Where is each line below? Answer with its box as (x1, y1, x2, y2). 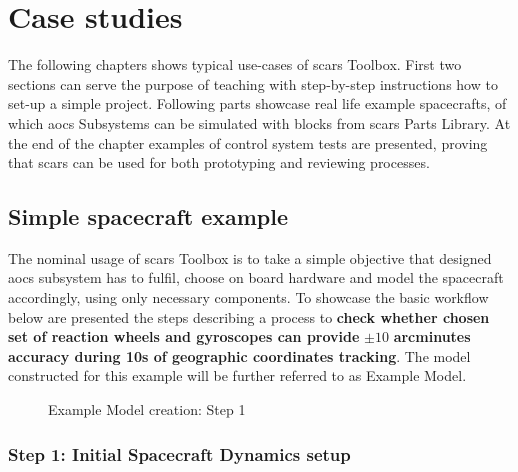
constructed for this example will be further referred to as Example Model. (8, 365, 467, 386)
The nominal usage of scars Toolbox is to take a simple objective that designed (8, 247, 492, 268)
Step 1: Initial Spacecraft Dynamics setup (8, 441, 351, 466)
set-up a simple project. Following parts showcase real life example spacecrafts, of (8, 93, 507, 114)
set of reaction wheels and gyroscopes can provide (8, 326, 360, 347)
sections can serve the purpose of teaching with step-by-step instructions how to (8, 73, 498, 94)
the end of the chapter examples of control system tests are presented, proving (8, 132, 488, 153)
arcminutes (393, 326, 471, 347)
